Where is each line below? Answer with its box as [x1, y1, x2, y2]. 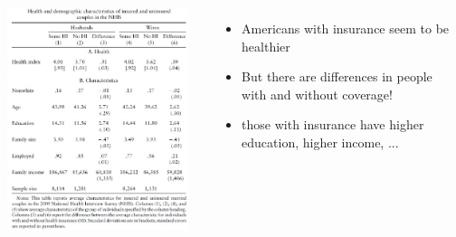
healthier [242, 36, 290, 55]
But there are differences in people [242, 67, 432, 86]
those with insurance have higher [242, 115, 424, 134]
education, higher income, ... [242, 132, 399, 151]
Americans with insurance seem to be [242, 19, 450, 37]
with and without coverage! [242, 84, 393, 103]
